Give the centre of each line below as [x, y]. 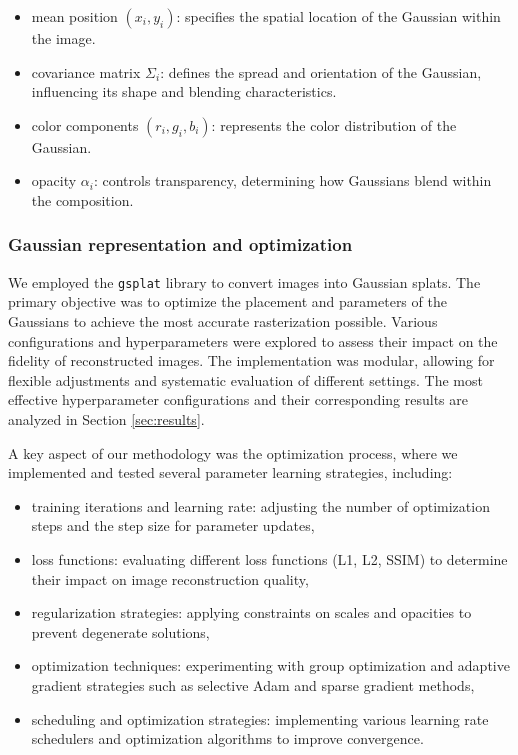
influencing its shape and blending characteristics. [184, 91]
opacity [54, 180]
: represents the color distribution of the [334, 124]
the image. [63, 38]
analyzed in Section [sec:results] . [106, 419]
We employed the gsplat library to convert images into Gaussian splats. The [244, 281]
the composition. [82, 199]
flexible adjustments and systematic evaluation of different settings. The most [245, 379]
